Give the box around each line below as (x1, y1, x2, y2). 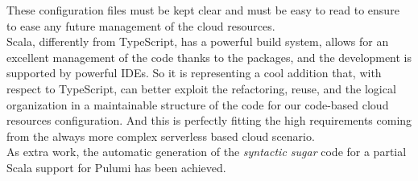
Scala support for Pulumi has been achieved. (6, 158, 226, 175)
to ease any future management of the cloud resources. (6, 17, 275, 34)
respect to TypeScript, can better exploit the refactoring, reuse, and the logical (6, 80, 396, 97)
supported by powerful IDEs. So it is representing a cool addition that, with (6, 64, 382, 81)
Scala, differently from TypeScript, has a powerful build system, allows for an (6, 33, 389, 50)
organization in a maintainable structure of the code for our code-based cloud (6, 96, 389, 113)
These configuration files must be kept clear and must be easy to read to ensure (6, 2, 399, 18)
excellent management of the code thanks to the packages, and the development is (6, 48, 412, 65)
